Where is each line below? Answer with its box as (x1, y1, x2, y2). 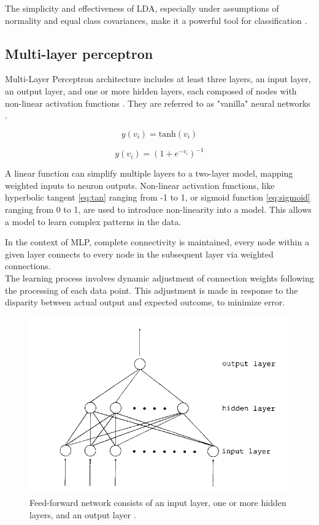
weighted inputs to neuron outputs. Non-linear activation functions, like (5, 178, 275, 191)
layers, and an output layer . (29, 508, 136, 521)
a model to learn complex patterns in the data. (5, 215, 182, 228)
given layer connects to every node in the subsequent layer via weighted (5, 247, 274, 260)
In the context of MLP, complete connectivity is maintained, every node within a (5, 236, 309, 248)
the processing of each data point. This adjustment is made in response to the (5, 283, 298, 296)
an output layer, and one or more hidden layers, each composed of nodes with (5, 84, 297, 97)
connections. (5, 259, 51, 272)
